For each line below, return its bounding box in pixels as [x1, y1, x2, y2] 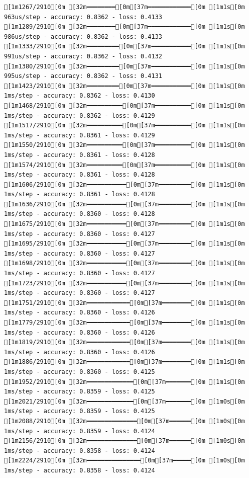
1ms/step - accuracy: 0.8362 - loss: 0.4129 [4, 112, 155, 119]
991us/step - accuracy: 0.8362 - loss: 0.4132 [4, 52, 162, 60]
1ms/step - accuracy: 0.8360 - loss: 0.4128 [4, 210, 155, 218]
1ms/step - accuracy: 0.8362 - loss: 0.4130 [4, 92, 155, 100]
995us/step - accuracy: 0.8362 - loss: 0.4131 [4, 72, 162, 80]
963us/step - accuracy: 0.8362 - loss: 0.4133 [4, 13, 162, 21]
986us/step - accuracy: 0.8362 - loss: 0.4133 [4, 33, 162, 40]
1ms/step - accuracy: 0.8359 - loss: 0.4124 [4, 427, 155, 435]
